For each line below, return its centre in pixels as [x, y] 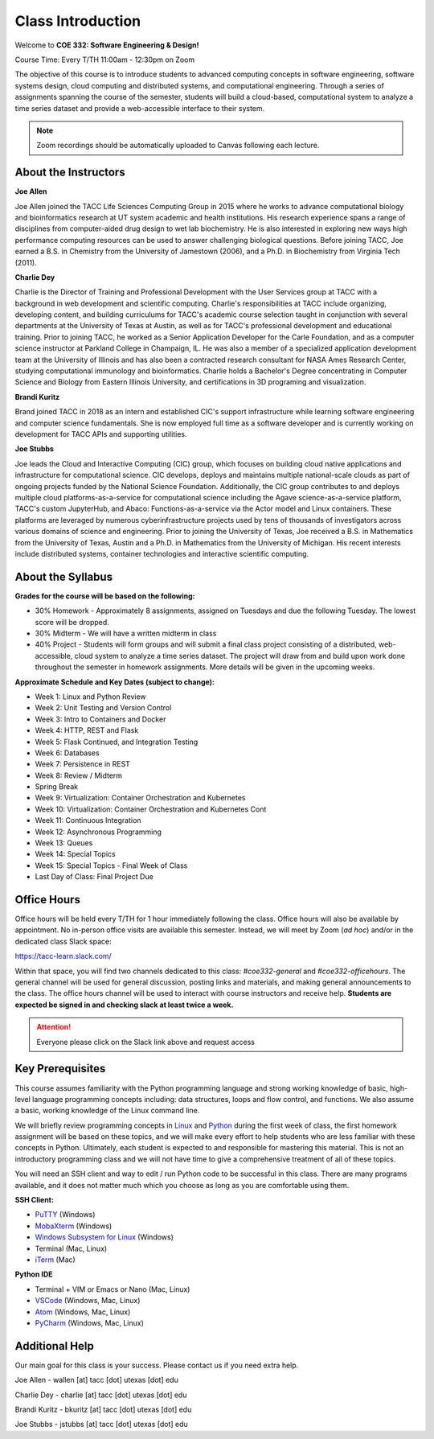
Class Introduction [78, 21]
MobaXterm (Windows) [74, 1226]
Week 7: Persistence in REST [82, 764]
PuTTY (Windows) [65, 1215]
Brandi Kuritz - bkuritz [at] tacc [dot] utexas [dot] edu [103, 1410]
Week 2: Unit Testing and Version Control [103, 708]
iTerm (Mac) [55, 1260]
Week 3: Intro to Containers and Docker [100, 719]
